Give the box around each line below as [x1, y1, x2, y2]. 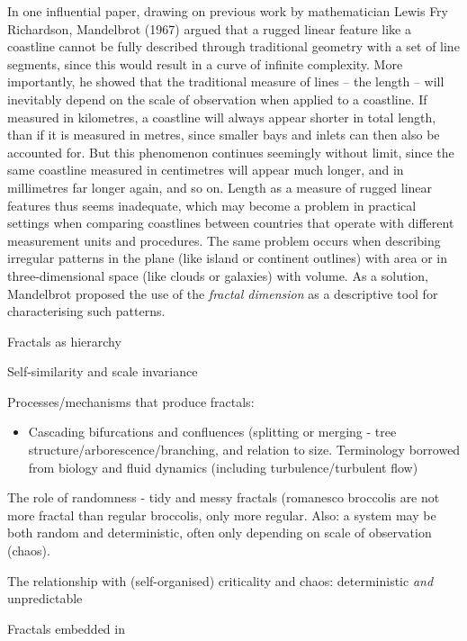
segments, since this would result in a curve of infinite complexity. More [7, 54, 403, 73]
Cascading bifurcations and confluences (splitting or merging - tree [28, 422, 397, 441]
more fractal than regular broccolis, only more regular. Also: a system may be [7, 505, 436, 524]
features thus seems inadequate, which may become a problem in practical [7, 195, 417, 214]
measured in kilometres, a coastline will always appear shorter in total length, [7, 107, 436, 126]
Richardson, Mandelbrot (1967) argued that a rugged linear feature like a [7, 19, 411, 38]
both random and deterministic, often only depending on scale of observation [7, 523, 432, 542]
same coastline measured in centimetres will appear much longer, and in [7, 160, 404, 179]
